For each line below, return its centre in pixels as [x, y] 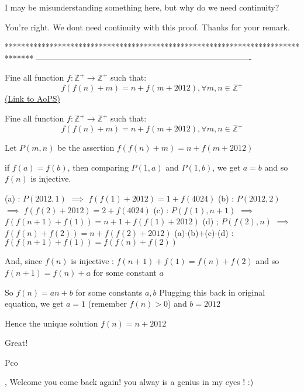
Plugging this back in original [212, 292]
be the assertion [86, 148]
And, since [24, 261]
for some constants [109, 292]
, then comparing [98, 167]
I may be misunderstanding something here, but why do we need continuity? [142, 7]
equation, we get [34, 303]
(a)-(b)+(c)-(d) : [204, 232]
